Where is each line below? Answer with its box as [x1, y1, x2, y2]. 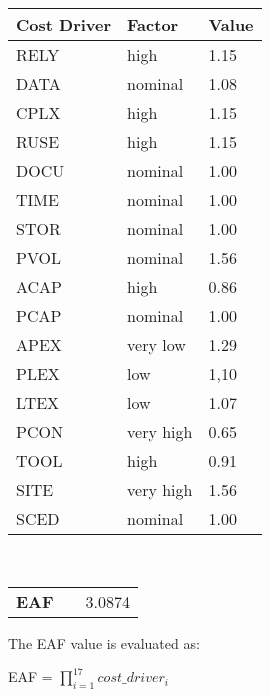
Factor [127, 13, 179, 36]
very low [127, 333, 186, 356]
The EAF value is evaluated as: [8, 632, 200, 653]
